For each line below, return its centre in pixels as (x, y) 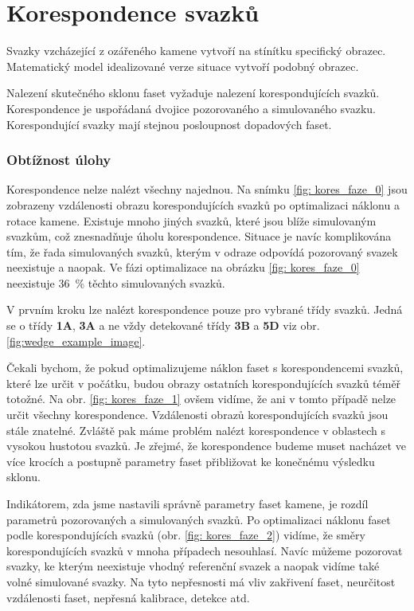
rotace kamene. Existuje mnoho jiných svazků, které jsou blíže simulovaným (191, 220)
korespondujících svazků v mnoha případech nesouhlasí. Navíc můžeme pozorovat (205, 550)
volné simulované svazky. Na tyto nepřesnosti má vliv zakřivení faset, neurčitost (201, 581)
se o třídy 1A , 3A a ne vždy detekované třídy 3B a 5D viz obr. (163, 325)
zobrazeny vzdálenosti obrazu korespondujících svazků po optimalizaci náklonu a (203, 204)
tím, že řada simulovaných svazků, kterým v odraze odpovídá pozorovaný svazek (202, 251)
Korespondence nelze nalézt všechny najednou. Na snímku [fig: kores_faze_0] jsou (207, 189)
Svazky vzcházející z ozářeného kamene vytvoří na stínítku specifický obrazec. (196, 51)
